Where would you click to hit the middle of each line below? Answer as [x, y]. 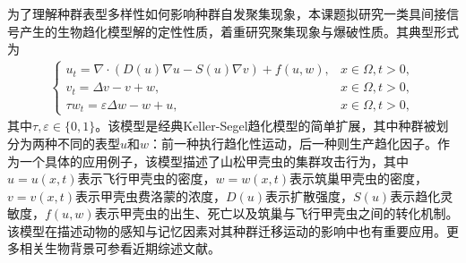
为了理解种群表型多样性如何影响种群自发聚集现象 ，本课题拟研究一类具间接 [227, 13]
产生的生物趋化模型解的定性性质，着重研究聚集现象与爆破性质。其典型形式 [239, 31]
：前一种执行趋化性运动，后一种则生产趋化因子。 [293, 143]
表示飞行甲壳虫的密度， [147, 178]
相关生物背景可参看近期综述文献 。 [120, 248]
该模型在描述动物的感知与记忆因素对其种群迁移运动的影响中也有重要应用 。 [227, 230]
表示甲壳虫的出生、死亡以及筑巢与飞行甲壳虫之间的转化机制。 [276, 213]
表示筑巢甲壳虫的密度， [358, 178]
